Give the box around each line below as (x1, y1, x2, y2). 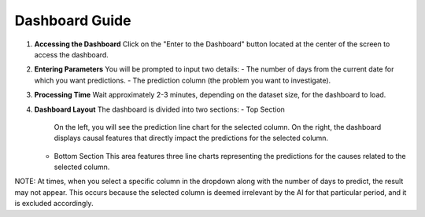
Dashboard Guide (14, 12, 131, 29)
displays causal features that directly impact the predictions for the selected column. (54, 134, 329, 143)
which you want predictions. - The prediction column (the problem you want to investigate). (34, 75, 331, 85)
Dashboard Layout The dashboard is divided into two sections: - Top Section (34, 105, 285, 114)
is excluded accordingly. (14, 199, 94, 208)
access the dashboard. (34, 50, 109, 59)
